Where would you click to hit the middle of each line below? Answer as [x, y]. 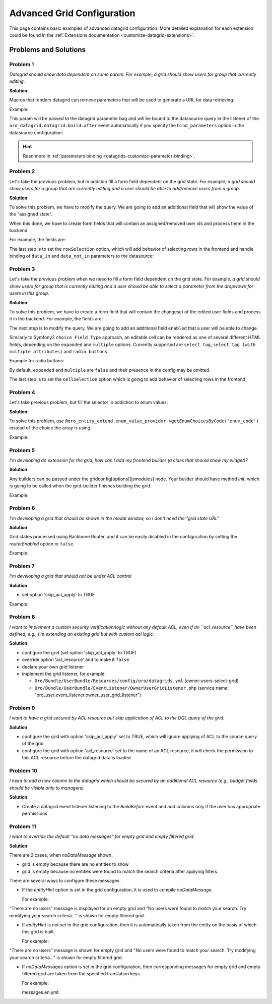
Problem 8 [22, 617]
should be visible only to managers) [47, 788]
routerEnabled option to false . [42, 544]
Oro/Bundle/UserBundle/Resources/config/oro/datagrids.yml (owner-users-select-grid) [137, 681]
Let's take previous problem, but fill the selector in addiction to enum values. [89, 402]
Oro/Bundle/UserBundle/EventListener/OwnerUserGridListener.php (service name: [132, 688]
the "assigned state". [31, 214]
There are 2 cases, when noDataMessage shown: [61, 855]
